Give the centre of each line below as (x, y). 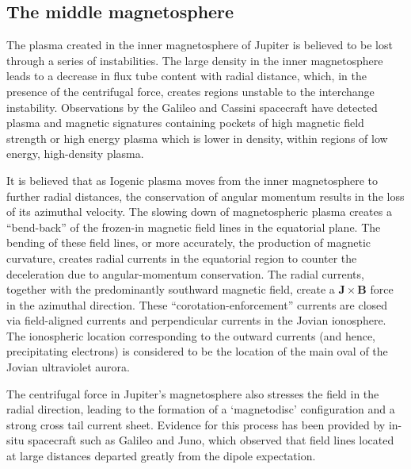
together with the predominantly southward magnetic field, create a (171, 289)
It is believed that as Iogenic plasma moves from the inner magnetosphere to (192, 180)
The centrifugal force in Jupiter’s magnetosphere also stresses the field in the (193, 393)
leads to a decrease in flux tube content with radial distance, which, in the (186, 76)
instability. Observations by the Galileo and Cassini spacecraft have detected (192, 107)
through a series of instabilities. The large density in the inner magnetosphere (195, 60)
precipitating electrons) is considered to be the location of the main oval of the (197, 351)
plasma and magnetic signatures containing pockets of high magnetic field (185, 123)
